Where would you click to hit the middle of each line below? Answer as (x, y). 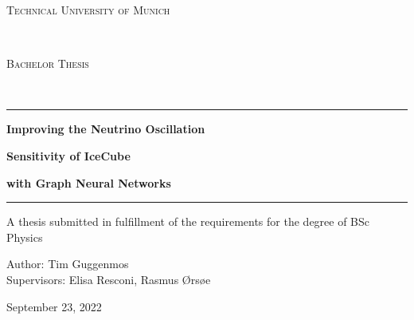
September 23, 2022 (54, 306)
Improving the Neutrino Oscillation (106, 129)
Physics (25, 237)
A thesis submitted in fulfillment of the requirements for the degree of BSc (188, 221)
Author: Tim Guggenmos (68, 264)
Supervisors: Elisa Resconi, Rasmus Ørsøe (109, 279)
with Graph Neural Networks (89, 182)
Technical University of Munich (88, 10)
